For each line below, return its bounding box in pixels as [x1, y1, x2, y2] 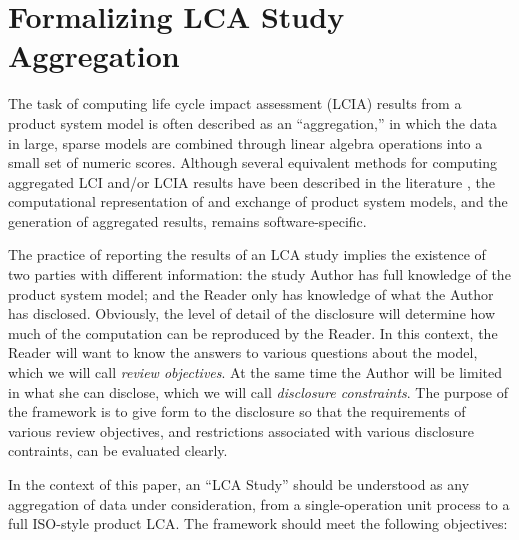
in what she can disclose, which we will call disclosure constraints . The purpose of [8, 381, 509, 402]
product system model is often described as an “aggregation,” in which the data [8, 112, 497, 133]
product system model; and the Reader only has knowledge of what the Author [8, 283, 494, 304]
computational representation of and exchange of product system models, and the [8, 191, 508, 212]
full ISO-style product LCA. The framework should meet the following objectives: [8, 513, 508, 534]
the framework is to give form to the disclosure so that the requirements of [8, 401, 466, 422]
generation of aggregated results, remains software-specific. [8, 210, 367, 231]
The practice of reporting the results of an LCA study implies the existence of [8, 244, 486, 265]
